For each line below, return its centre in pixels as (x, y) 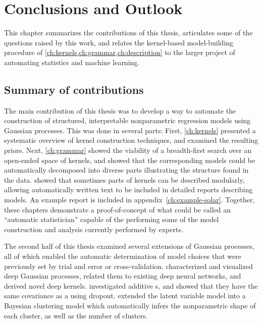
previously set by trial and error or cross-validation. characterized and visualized (128, 266)
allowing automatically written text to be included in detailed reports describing (128, 190)
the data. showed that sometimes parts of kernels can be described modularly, (124, 179)
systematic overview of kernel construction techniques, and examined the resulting (131, 140)
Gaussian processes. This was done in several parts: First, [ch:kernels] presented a (130, 130)
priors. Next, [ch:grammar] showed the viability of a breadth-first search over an (128, 150)
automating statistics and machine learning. (72, 62)
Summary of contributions (74, 89)
